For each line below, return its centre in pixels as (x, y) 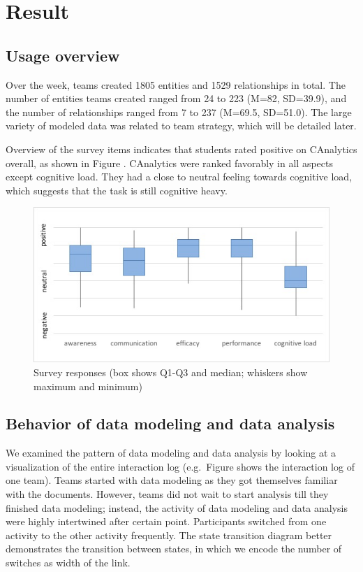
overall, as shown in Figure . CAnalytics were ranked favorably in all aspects (169, 163)
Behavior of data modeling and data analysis (170, 423)
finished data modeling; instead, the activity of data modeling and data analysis (177, 507)
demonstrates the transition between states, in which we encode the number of (174, 549)
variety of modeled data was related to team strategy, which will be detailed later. (181, 126)
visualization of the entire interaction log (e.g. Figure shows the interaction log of (180, 466)
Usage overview (63, 55)
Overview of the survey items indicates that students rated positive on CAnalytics (181, 149)
